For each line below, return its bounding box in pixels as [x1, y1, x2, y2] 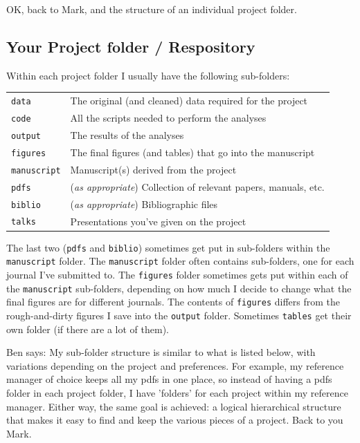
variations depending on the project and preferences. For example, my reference [6, 358, 344, 373]
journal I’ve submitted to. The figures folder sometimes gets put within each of [6, 267, 348, 281]
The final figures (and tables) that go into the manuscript [70, 144, 315, 159]
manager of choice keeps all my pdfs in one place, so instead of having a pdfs [6, 372, 332, 386]
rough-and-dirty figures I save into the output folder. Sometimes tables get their [6, 308, 352, 322]
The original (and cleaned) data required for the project [70, 93, 308, 108]
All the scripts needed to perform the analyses [70, 111, 267, 125]
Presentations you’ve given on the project [70, 214, 246, 228]
